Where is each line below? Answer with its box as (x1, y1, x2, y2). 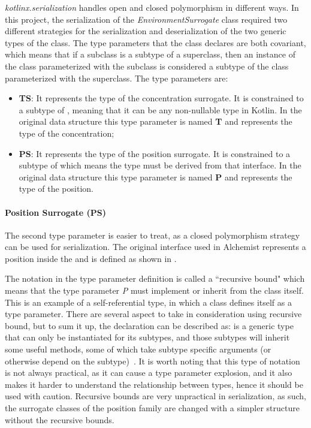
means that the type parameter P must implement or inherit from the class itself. (5, 284, 304, 297)
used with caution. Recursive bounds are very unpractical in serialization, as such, (5, 390, 306, 402)
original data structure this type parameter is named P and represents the (19, 170, 292, 183)
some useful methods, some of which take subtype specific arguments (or (5, 343, 271, 355)
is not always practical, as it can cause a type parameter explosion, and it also (5, 366, 292, 379)
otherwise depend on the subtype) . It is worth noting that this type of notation (5, 354, 300, 367)
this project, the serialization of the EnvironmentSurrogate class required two (5, 13, 288, 25)
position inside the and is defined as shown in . (5, 252, 177, 264)
